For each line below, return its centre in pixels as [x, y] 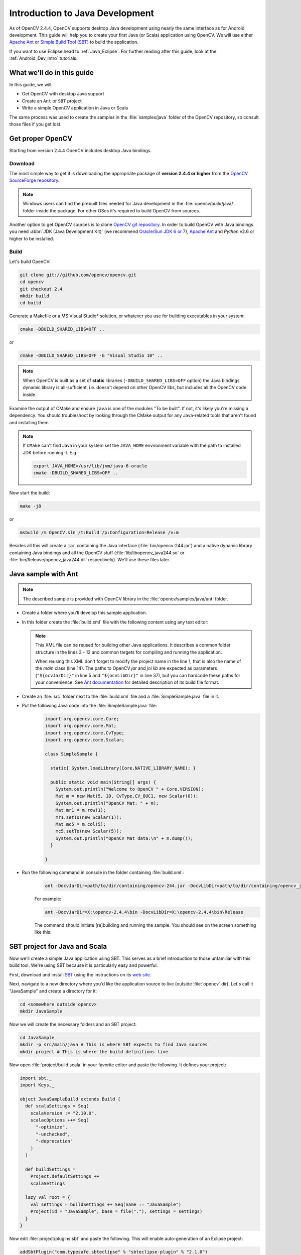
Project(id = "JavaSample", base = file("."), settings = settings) [116, 1212]
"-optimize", [52, 1127]
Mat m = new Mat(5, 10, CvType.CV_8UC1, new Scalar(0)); [127, 796]
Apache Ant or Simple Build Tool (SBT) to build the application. [74, 42]
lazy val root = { [48, 1198]
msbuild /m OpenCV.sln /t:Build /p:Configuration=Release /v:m [99, 533]
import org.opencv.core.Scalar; [85, 740]
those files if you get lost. [35, 124]
